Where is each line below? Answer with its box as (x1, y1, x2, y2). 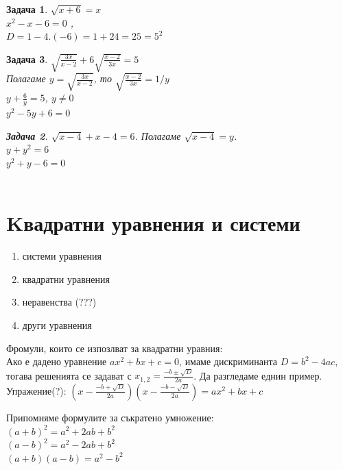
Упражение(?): (6, 383, 67, 397)
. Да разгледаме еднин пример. (193, 368, 322, 382)
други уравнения (22, 317, 92, 332)
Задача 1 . (6, 2, 48, 16)
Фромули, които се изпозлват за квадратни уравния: (6, 341, 223, 355)
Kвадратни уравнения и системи (6, 209, 300, 237)
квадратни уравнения (22, 271, 110, 286)
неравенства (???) (22, 295, 97, 309)
